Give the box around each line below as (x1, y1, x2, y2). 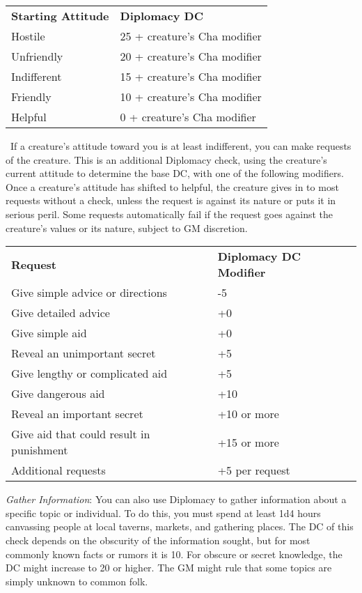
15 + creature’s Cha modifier (120, 68, 262, 84)
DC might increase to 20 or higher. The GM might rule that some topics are (6, 560, 332, 575)
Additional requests (11, 462, 106, 479)
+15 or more (217, 433, 279, 450)
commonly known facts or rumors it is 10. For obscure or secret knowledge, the (6, 546, 343, 561)
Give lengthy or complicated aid (11, 365, 168, 382)
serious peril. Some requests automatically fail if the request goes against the (6, 206, 333, 221)
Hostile (11, 28, 45, 44)
